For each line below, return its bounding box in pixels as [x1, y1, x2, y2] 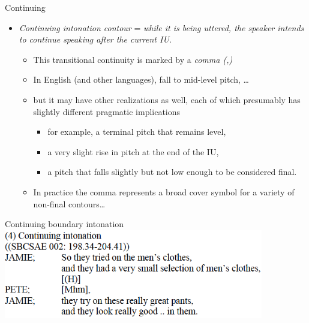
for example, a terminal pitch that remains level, [47, 125, 226, 138]
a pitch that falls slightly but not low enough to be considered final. [47, 165, 297, 178]
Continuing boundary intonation [5, 218, 124, 230]
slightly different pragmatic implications [33, 105, 181, 117]
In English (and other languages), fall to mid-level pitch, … [33, 73, 250, 86]
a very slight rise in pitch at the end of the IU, [47, 145, 219, 158]
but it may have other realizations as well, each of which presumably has [33, 93, 301, 105]
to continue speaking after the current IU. [19, 33, 172, 46]
